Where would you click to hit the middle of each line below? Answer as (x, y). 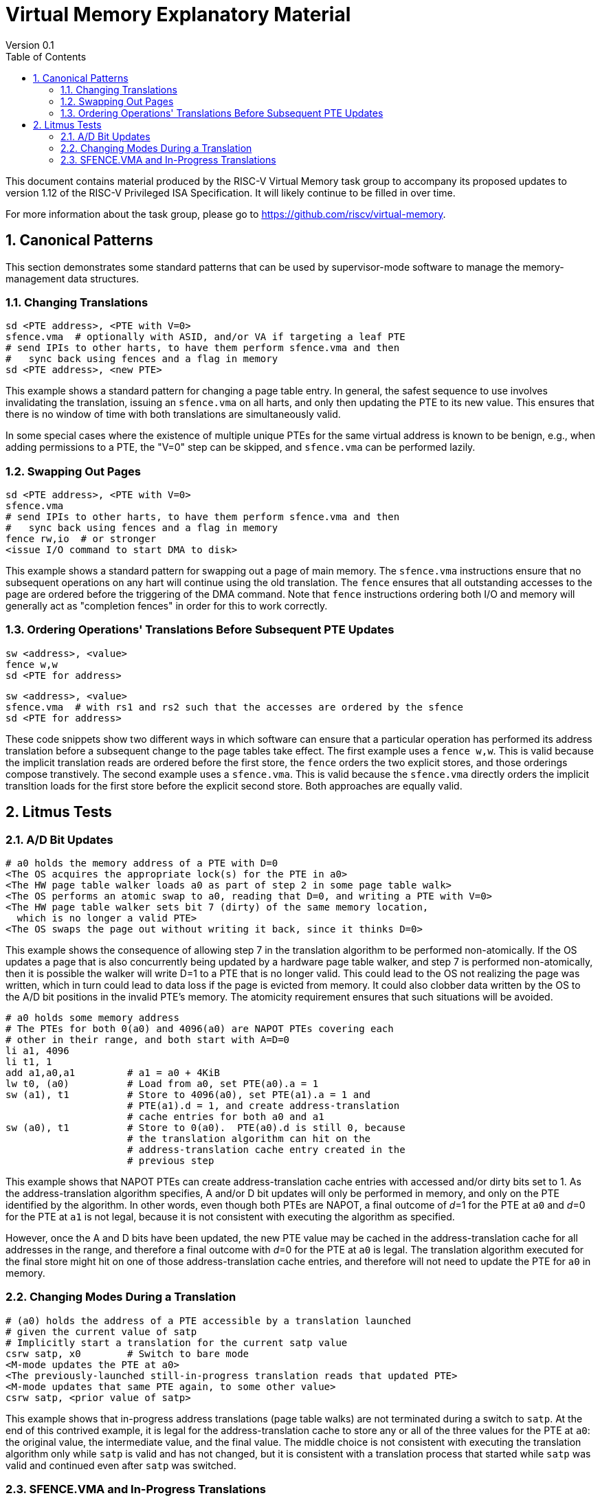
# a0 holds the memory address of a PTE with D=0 (142, 863)
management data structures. (73, 278)
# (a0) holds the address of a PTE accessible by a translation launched (209, 1320)
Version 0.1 (30, 45)
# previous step (171, 1161)
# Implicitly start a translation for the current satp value (177, 1342)
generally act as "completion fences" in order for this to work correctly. (167, 606)
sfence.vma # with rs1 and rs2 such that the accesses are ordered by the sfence (234, 707)
